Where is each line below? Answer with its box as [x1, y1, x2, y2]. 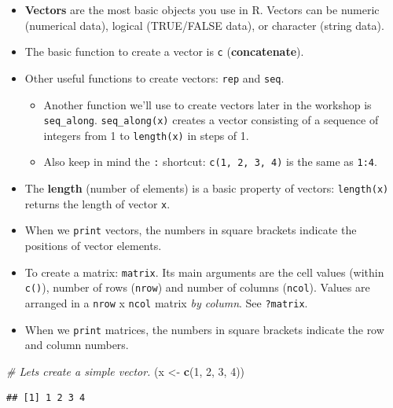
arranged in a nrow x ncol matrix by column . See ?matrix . [24, 294, 308, 311]
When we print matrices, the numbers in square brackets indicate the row [24, 321, 384, 337]
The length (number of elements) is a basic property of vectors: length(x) [24, 180, 389, 197]
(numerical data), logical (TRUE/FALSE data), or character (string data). [24, 17, 384, 33]
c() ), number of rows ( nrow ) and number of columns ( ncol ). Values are [24, 279, 370, 296]
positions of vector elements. [24, 237, 162, 254]
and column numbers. [24, 336, 129, 353]
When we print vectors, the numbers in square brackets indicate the [24, 222, 357, 238]
